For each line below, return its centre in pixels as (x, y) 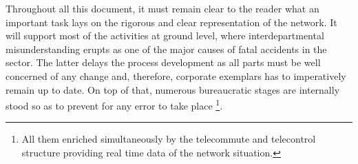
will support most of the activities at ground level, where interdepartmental (165, 35)
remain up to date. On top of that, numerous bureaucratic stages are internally (173, 89)
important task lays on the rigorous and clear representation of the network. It (171, 22)
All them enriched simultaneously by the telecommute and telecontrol (169, 139)
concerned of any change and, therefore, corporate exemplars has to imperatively (176, 75)
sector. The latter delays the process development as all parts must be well (163, 62)
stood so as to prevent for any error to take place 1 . (114, 104)
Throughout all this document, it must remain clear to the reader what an (162, 8)
